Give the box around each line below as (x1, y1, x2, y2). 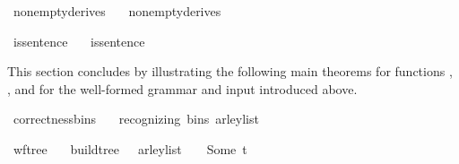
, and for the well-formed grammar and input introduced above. (7, 79, 358, 98)
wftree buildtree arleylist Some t (13, 139, 247, 158)
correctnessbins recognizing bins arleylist (13, 109, 259, 128)
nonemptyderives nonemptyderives (13, 2, 221, 20)
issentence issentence (13, 31, 145, 50)
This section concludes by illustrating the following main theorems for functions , (7, 62, 453, 81)
